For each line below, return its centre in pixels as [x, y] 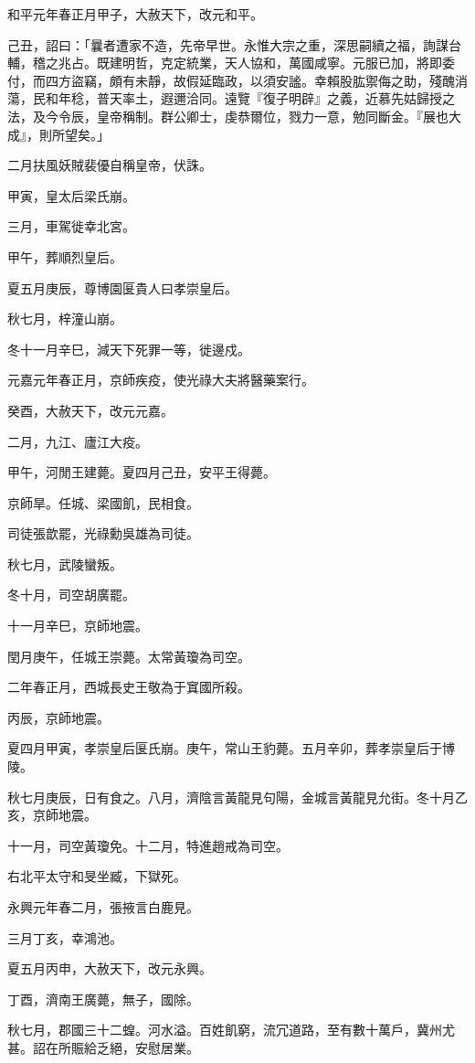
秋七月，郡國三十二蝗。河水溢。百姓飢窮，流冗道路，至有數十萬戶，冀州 [225, 1030]
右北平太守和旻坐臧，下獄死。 [97, 876]
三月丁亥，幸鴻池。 [65, 937]
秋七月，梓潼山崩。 [65, 319]
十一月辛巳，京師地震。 [78, 626]
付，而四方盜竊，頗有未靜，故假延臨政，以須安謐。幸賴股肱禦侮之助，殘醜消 [237, 80]
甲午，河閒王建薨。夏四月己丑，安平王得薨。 [142, 472]
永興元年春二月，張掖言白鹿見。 [103, 907]
